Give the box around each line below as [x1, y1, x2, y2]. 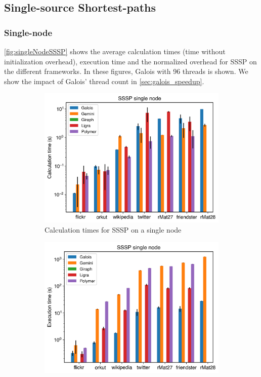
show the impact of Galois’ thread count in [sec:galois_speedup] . [4, 76, 204, 86]
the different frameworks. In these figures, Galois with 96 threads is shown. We [4, 66, 248, 77]
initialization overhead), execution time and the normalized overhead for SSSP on [4, 56, 257, 66]
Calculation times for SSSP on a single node [45, 224, 182, 235]
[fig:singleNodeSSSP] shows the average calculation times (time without [4, 46, 226, 56]
